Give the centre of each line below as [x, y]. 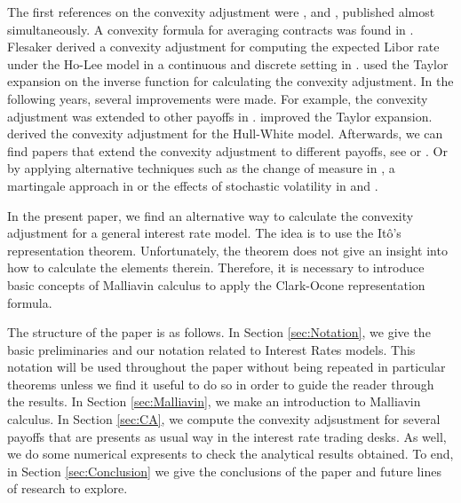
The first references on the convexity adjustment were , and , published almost [221, 12]
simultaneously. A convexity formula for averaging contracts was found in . [211, 29]
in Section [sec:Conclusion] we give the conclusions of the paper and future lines [224, 471]
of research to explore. [68, 488]
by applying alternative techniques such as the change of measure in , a [201, 168]
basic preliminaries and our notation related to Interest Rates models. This [211, 349]
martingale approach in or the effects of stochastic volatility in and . [193, 185]
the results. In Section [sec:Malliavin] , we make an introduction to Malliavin [214, 401]
